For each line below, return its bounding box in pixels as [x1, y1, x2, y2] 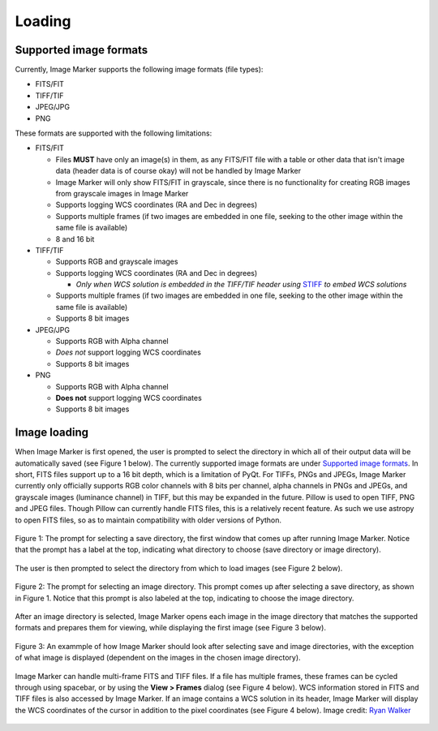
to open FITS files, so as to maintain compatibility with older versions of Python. [15, 515, 282, 525]
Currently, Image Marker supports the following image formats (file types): [15, 65, 264, 75]
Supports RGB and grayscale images [55, 256, 178, 267]
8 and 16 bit [55, 234, 95, 243]
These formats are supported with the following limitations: [15, 128, 213, 138]
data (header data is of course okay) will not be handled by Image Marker [55, 166, 302, 176]
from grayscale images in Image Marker [55, 188, 189, 198]
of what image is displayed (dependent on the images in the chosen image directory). [15, 653, 301, 663]
